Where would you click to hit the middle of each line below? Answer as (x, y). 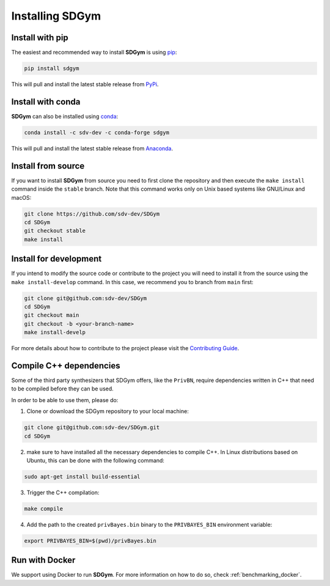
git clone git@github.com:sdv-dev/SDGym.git (92, 427)
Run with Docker (43, 560)
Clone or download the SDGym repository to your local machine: (108, 411)
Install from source (48, 166)
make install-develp (55, 332)
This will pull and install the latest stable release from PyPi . (85, 84)
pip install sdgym (52, 68)
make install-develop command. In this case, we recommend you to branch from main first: (132, 282)
